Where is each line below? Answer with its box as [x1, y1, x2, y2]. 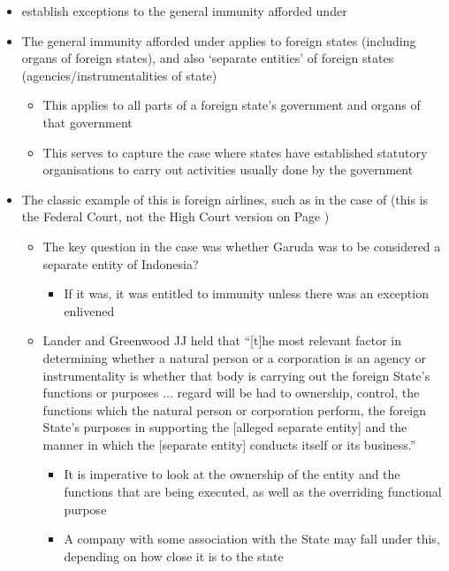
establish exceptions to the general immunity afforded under [21, 2, 347, 19]
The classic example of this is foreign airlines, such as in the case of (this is [21, 189, 429, 208]
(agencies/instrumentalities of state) [21, 66, 217, 84]
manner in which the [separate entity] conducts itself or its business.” [42, 435, 416, 453]
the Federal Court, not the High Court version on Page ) [21, 207, 330, 226]
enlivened [64, 301, 115, 320]
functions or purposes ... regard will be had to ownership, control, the [42, 383, 420, 402]
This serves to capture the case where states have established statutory [42, 143, 428, 161]
